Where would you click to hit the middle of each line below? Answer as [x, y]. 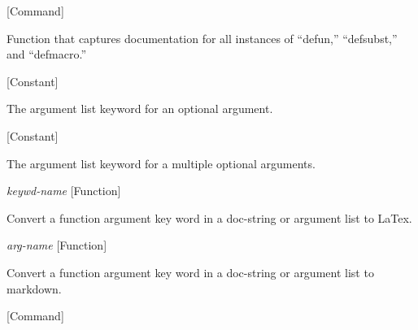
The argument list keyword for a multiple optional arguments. [161, 163]
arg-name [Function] [57, 245]
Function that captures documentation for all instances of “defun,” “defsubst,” [202, 38]
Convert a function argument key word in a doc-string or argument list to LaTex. [209, 217]
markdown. [34, 288]
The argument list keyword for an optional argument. [140, 109]
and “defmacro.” [47, 54]
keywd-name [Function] [64, 191]
